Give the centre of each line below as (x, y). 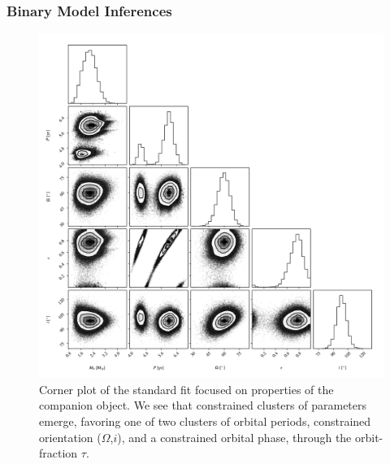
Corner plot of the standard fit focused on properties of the (186, 389)
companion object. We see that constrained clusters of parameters (203, 405)
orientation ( (70, 437)
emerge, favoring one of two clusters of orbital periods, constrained (205, 421)
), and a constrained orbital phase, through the (234, 437)
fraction (58, 453)
